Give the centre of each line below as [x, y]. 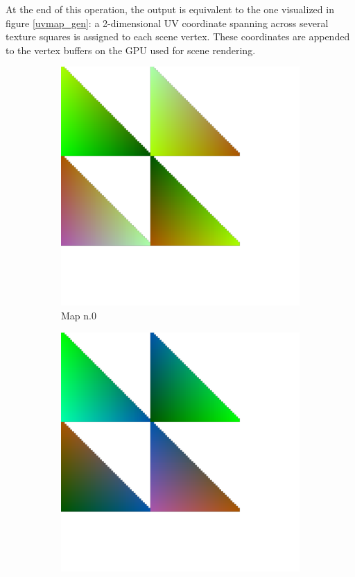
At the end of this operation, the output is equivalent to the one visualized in [170, 9]
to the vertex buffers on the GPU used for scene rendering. [131, 50]
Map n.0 [79, 315]
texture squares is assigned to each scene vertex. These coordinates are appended [178, 36]
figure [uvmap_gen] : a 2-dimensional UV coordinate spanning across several [167, 23]
